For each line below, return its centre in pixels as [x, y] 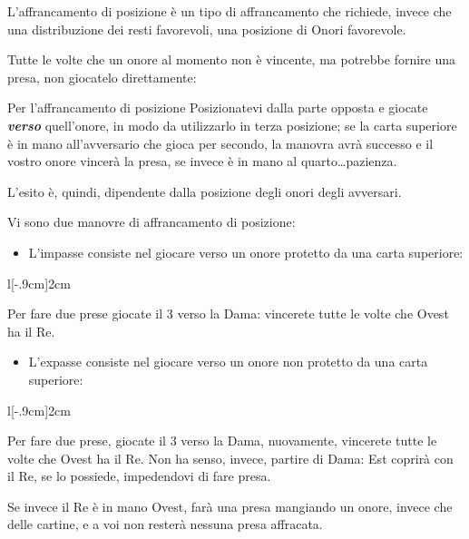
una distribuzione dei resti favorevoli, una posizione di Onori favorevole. [207, 29]
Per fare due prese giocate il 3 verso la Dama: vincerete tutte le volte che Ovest [228, 314]
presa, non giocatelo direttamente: [102, 77]
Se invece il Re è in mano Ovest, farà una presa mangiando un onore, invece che [230, 506]
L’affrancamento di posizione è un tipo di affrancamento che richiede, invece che [230, 11]
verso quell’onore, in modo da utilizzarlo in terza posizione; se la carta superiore [232, 125]
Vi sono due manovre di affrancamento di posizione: [151, 222]
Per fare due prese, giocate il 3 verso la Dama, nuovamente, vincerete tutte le [222, 441]
